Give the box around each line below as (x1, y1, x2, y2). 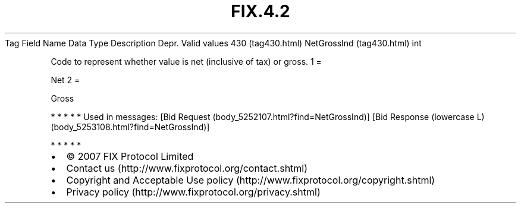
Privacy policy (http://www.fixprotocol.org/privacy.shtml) (66, 185, 321, 198)
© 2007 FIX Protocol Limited (66, 150, 194, 162)
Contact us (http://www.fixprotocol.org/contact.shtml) (66, 162, 308, 174)
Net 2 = (51, 74, 80, 85)
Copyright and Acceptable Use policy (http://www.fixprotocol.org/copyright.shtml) (66, 174, 435, 186)
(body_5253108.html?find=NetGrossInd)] (51, 121, 210, 132)
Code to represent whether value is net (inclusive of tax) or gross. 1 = (51, 56, 322, 67)
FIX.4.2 (231, 1, 290, 21)
